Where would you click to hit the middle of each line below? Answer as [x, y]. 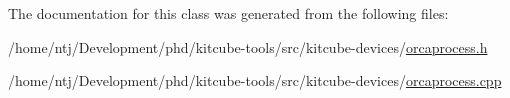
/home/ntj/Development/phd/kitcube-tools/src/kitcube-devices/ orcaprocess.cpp [255, 80]
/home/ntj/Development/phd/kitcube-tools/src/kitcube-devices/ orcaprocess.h [248, 46]
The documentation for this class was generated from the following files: [228, 13]
